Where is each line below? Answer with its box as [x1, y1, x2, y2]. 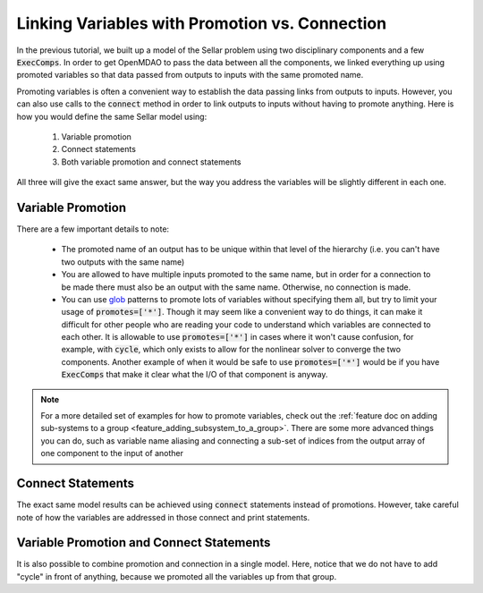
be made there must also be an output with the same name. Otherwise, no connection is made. [61, 282, 411, 292]
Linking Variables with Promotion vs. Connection [16, 13, 387, 33]
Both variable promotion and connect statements [61, 157, 241, 167]
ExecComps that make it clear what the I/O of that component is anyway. [61, 369, 328, 380]
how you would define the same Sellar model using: [16, 111, 208, 122]
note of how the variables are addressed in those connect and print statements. [16, 512, 310, 522]
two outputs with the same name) [61, 256, 185, 267]
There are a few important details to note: [16, 224, 170, 234]
